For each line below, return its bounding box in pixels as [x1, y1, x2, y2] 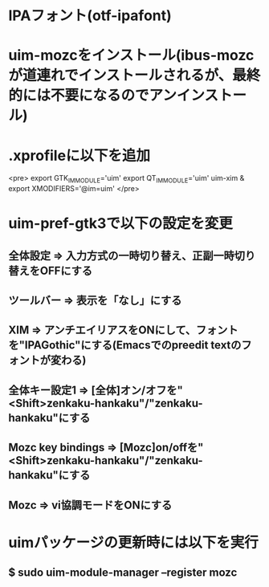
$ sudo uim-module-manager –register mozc [8, 566, 238, 580]
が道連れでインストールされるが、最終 [8, 67, 261, 84]
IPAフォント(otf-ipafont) [8, 6, 173, 25]
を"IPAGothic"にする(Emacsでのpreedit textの [8, 338, 242, 353]
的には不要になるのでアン [8, 87, 177, 104]
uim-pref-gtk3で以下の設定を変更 [8, 214, 233, 233]
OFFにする [39, 263, 93, 277]
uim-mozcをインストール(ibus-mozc [8, 47, 255, 64]
